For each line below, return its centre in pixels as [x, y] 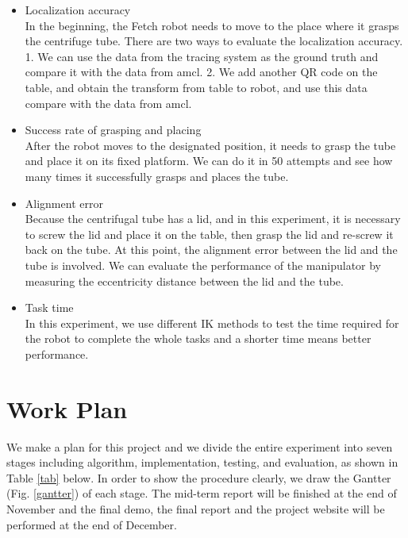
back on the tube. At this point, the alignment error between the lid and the [211, 250]
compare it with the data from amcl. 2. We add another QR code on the [201, 72]
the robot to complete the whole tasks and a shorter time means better [198, 338]
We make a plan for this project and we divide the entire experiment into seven [200, 446]
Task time [49, 307]
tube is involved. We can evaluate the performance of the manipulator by [203, 265]
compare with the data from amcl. [108, 103]
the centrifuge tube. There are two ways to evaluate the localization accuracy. [214, 41]
